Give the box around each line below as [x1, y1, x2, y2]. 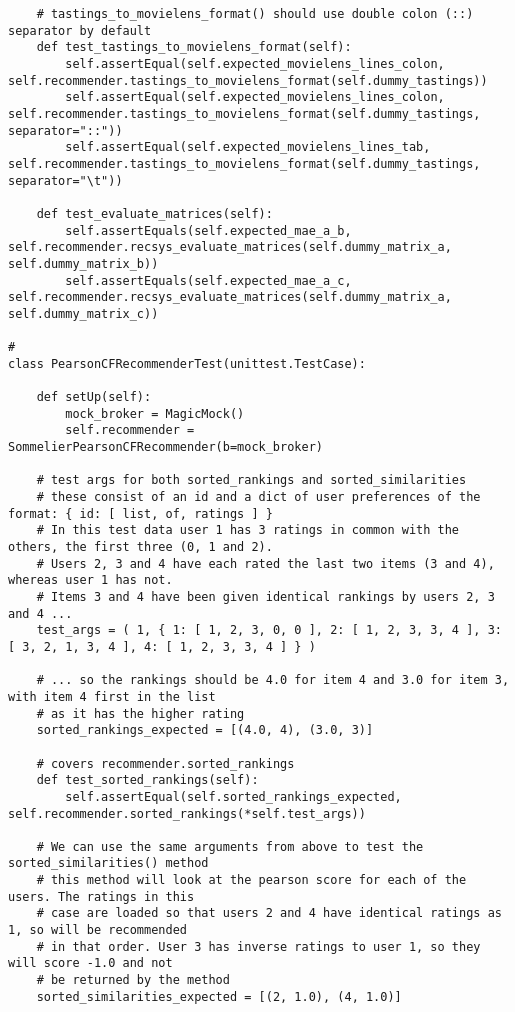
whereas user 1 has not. [8, 573, 173, 588]
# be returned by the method [36, 973, 230, 988]
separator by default [8, 23, 152, 38]
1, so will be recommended [8, 923, 187, 938]
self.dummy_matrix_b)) [8, 256, 159, 271]
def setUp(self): [36, 390, 152, 405]
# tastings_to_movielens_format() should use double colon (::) [36, 7, 474, 21]
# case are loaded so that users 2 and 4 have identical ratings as [36, 906, 502, 921]
